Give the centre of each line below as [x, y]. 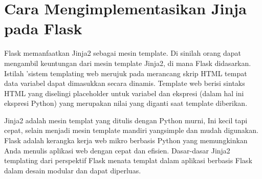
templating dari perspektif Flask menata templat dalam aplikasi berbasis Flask [128, 160]
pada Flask [43, 28]
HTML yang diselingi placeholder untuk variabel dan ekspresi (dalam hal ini [124, 93]
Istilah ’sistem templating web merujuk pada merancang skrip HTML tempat [126, 73]
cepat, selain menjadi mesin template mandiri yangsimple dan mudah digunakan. [131, 130]
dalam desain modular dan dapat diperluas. [73, 170]
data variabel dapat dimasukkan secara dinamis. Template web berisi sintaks [125, 83]
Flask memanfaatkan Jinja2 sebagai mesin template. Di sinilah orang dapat [123, 53]
